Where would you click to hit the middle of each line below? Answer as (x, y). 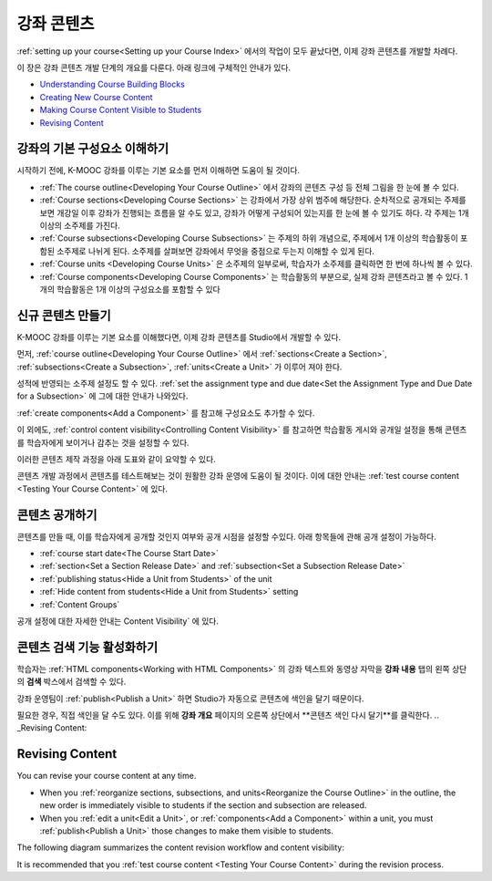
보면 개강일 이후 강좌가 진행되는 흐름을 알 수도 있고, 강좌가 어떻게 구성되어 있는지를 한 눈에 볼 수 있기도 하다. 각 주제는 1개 (254, 212)
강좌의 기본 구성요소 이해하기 (93, 149)
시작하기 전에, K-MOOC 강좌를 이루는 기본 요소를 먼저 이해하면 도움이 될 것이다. (159, 171)
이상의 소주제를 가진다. (80, 225)
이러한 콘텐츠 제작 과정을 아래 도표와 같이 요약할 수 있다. (116, 459)
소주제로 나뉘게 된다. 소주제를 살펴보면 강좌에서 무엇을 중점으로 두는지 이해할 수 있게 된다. (215, 251)
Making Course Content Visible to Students (121, 110)
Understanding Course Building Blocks (113, 84)
